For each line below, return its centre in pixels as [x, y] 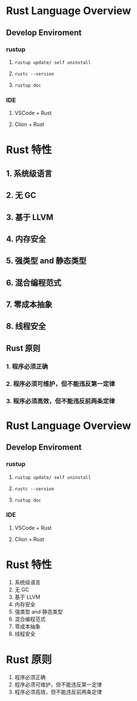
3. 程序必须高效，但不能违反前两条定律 [61, 401]
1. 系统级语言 [29, 173]
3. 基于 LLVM [30, 217]
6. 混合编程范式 [34, 283]
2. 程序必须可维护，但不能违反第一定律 [61, 384]
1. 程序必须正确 [27, 366]
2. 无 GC [21, 195]
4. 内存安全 [26, 239]
